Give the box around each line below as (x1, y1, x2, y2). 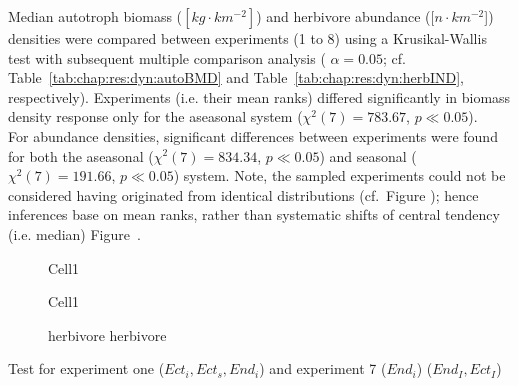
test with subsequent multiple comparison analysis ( (8, 47, 326, 68)
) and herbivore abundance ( (256, 6, 431, 26)
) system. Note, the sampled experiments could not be (173, 165, 506, 186)
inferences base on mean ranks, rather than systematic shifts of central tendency (8, 204, 500, 225)
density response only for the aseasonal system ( (8, 106, 303, 127)
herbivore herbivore (48, 324, 167, 345)
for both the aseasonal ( (8, 145, 154, 166)
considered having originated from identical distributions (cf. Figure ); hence (8, 184, 479, 205)
